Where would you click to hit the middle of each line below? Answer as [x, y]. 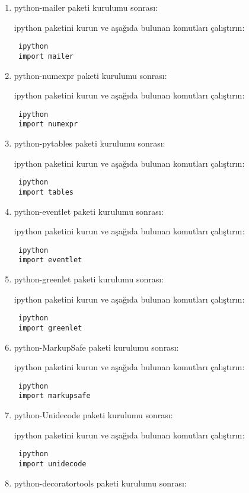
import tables [46, 192]
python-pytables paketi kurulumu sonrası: [90, 143]
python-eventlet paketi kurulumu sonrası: [89, 211]
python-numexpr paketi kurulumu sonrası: [90, 75]
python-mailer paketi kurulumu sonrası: [86, 7]
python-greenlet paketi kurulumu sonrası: [89, 279]
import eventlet [50, 260]
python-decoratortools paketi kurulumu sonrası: [100, 483]
